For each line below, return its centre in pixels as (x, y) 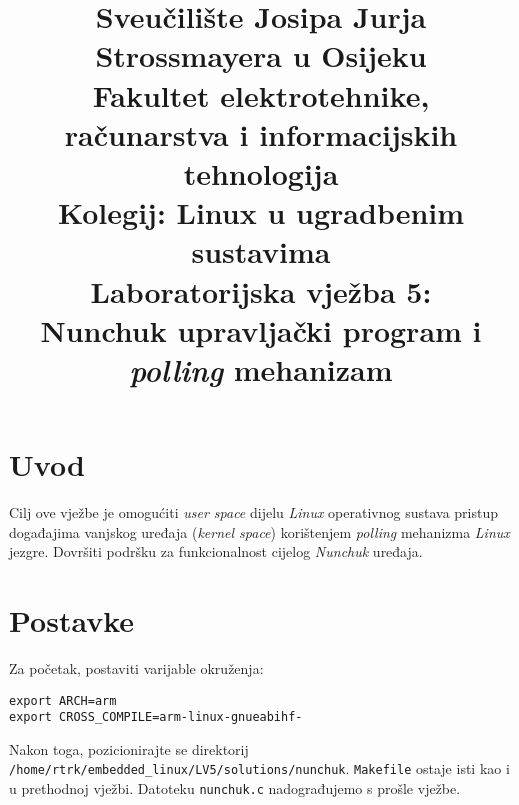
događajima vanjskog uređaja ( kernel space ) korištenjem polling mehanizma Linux (259, 531)
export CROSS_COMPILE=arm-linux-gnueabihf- (156, 717)
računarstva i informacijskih (261, 133)
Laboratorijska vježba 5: (261, 290)
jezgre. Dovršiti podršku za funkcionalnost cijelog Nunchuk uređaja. (216, 551)
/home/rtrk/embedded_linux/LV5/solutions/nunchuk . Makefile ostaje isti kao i (259, 768)
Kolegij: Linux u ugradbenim (261, 212)
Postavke (72, 619)
